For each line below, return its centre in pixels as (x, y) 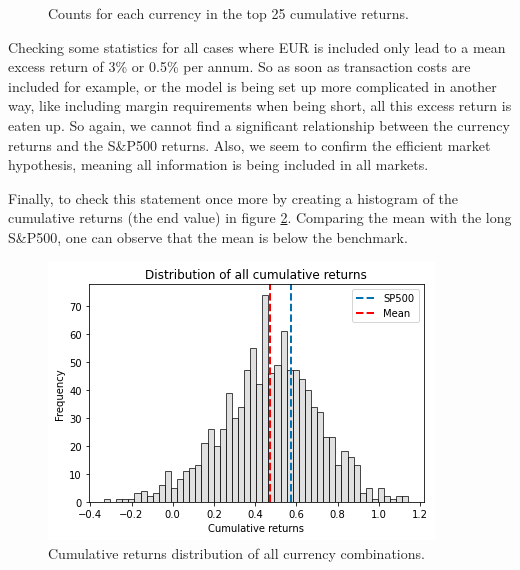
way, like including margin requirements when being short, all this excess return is (260, 105)
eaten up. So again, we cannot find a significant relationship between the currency (259, 124)
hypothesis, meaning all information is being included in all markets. (218, 164)
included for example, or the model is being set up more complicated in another (252, 85)
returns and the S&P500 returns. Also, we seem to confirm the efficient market (249, 144)
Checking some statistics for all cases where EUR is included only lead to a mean (257, 46)
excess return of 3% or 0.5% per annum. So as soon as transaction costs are (239, 66)
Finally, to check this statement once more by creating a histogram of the (233, 197)
